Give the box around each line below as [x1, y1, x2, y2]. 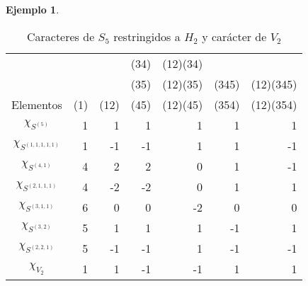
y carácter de [202, 28, 267, 45]
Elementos [11, 96, 62, 113]
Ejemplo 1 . [6, 2, 59, 16]
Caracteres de [26, 28, 95, 45]
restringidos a [113, 28, 181, 45]
